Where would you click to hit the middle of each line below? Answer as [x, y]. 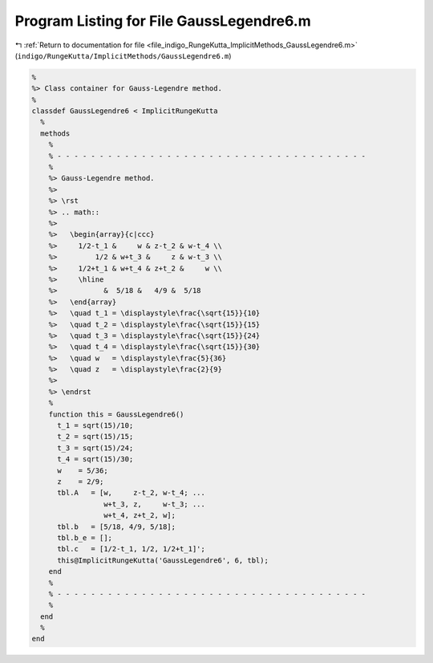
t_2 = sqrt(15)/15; [95, 437]
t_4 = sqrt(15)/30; [95, 459]
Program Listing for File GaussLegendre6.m [163, 21]
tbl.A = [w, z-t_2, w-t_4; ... [132, 493]
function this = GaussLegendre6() [116, 414]
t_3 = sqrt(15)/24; [95, 448]
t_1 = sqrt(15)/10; [95, 426]
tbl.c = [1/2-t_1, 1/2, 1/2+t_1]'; [132, 549]
